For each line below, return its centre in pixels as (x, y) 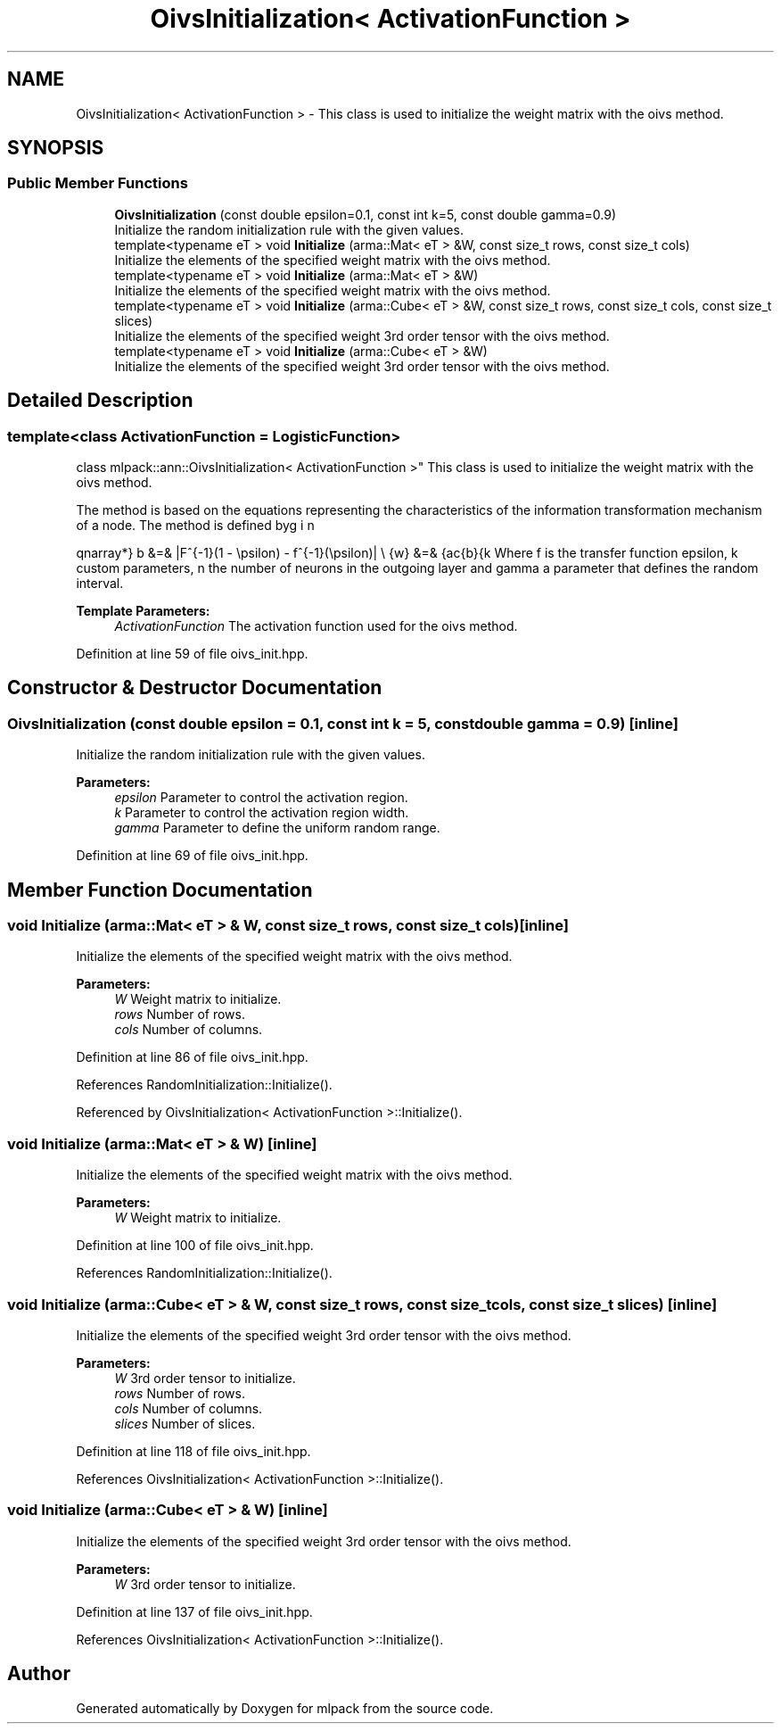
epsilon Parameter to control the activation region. (261, 798)
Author (39, 1674)
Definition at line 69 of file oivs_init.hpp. (192, 856)
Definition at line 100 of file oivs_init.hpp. (195, 1246)
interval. (100, 584)
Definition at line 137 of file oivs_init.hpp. (194, 1611)
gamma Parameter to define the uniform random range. (277, 828)
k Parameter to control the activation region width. (262, 813)
